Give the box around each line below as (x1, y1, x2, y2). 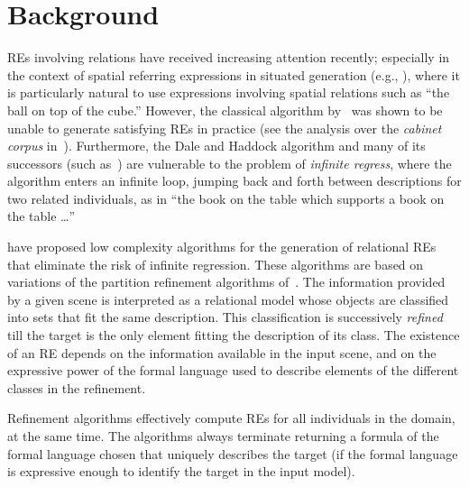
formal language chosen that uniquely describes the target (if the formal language (7, 444, 458, 463)
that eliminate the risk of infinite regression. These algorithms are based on (7, 254, 424, 273)
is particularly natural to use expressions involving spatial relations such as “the (7, 83, 450, 102)
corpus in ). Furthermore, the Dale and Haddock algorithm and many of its (7, 136, 426, 155)
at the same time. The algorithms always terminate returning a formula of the (7, 427, 439, 445)
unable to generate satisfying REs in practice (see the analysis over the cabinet (7, 118, 442, 137)
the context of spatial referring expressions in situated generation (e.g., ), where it (7, 65, 460, 84)
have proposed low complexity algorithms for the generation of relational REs (7, 237, 437, 256)
